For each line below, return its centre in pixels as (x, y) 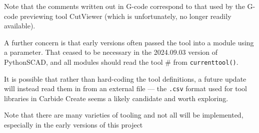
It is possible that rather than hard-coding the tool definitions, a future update (125, 78)
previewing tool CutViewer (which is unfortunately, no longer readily (126, 16)
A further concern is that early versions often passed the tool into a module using (129, 42)
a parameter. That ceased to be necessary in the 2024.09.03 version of (111, 52)
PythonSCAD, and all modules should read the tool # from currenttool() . (121, 62)
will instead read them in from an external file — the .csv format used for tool (125, 88)
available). (20, 26)
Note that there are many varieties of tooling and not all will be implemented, (124, 115)
